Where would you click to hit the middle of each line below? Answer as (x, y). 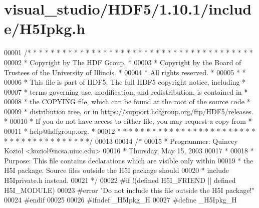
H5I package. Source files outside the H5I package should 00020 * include (117, 170)
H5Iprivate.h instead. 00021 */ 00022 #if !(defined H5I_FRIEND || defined (120, 180)
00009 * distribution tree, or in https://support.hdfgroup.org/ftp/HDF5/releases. (129, 111)
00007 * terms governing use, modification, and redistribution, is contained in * (126, 91)
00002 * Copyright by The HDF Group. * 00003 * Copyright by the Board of (123, 62)
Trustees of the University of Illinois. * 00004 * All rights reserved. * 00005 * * (125, 72)
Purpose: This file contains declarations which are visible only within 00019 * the (129, 160)
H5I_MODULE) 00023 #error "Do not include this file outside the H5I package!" (129, 190)
